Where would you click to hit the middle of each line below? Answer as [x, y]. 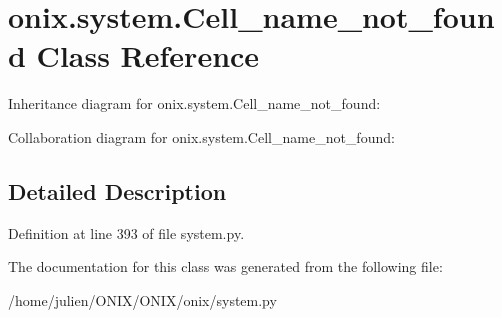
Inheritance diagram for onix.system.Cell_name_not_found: [194, 103]
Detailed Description [117, 190]
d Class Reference [134, 55]
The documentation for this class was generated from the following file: [225, 266]
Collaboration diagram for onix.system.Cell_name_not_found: [201, 136]
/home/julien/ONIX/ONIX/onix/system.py [142, 299]
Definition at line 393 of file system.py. [126, 232]
